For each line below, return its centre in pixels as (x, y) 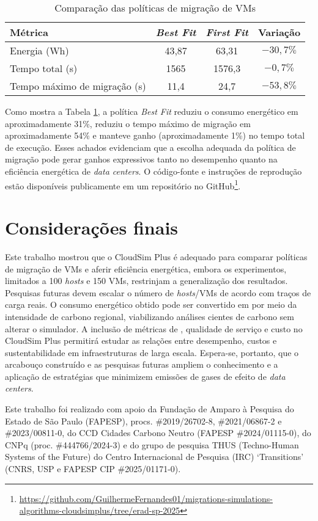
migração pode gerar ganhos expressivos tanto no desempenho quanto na (141, 159)
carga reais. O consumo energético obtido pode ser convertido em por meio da (151, 304)
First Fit (227, 32)
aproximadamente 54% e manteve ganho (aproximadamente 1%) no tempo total (155, 135)
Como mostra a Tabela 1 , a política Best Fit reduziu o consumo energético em (152, 111)
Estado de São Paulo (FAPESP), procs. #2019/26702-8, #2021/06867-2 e (143, 421)
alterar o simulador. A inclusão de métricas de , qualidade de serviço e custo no (154, 328)
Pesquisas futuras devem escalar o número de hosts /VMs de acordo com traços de (158, 292)
